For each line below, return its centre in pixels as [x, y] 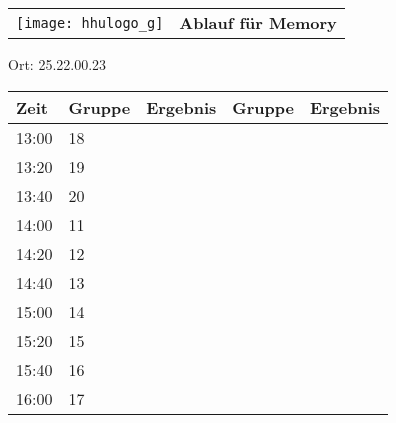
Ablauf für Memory [258, 22]
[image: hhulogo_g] [90, 22]
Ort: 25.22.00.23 [57, 64]
